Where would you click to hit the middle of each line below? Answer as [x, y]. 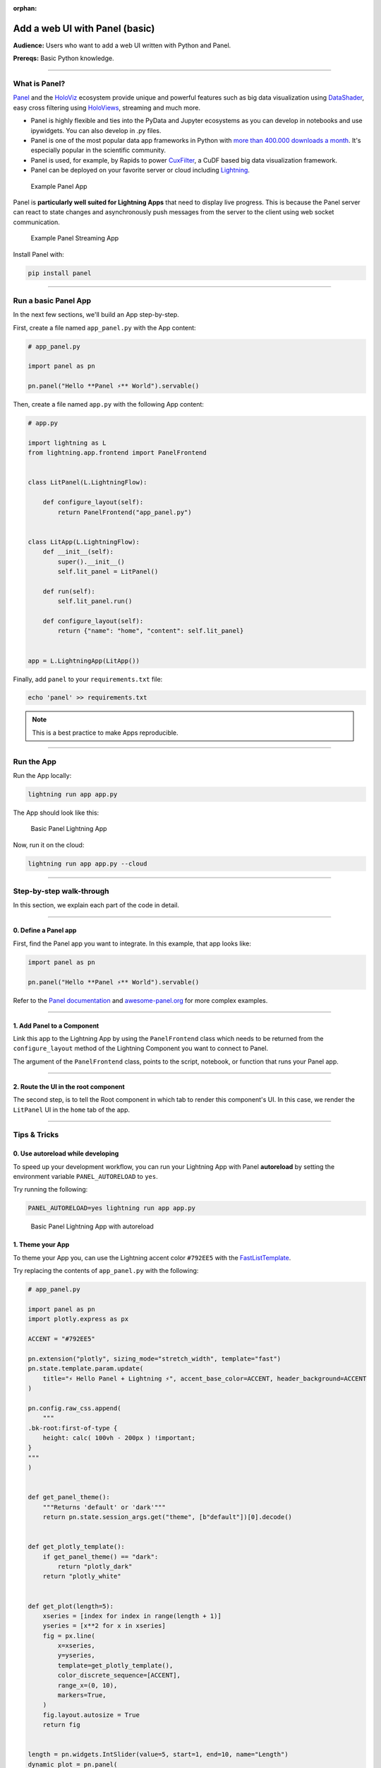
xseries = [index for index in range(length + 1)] [132, 1616]
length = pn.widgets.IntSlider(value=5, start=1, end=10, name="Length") [158, 1755]
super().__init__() [91, 562]
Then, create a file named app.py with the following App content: [109, 405]
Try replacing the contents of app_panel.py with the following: [106, 1271]
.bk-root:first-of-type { [73, 1428]
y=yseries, [76, 1656]
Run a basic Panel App [52, 301]
